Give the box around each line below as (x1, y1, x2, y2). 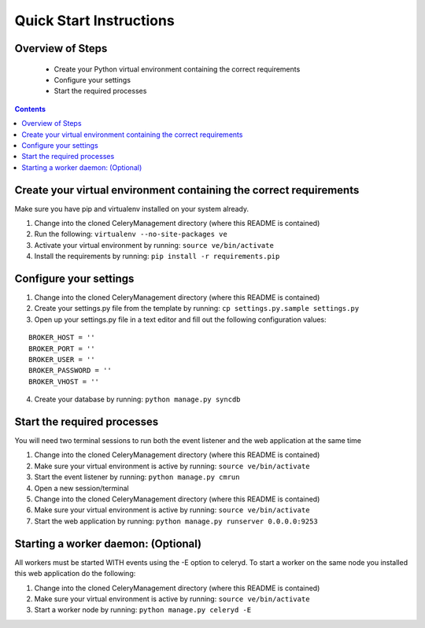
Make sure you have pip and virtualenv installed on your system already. (14, 204, 249, 213)
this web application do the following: (14, 569, 136, 578)
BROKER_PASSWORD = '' (28, 366, 112, 375)
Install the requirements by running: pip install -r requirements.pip (34, 252, 280, 261)
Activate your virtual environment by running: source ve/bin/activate (34, 240, 275, 249)
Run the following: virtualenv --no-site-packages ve (34, 229, 227, 239)
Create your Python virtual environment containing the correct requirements (54, 64, 301, 74)
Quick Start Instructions (14, 12, 175, 29)
